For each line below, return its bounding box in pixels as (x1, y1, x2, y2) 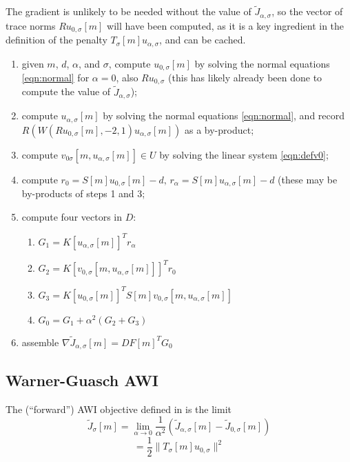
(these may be (278, 172, 338, 186)
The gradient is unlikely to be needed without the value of (6, 4, 251, 19)
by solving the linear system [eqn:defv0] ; (159, 147, 329, 161)
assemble (21, 334, 59, 349)
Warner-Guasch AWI (6, 369, 159, 390)
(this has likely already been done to (168, 70, 322, 85)
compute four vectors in (21, 209, 123, 223)
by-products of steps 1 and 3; (21, 186, 145, 201)
